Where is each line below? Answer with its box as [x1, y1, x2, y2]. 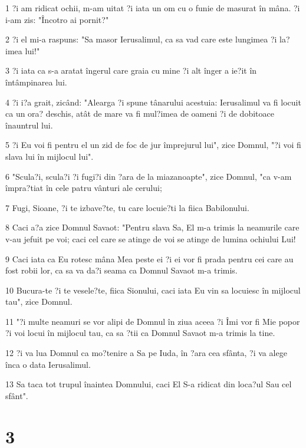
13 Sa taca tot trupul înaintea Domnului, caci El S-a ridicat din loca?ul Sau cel [5, 378, 292, 390]
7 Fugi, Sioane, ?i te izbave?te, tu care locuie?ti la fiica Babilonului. [5, 201, 249, 213]
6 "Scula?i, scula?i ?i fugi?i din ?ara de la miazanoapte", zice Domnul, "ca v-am [5, 170, 292, 182]
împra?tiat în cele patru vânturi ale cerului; [5, 182, 162, 194]
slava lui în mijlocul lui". [5, 150, 94, 162]
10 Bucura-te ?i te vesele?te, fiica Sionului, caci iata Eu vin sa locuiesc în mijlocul [5, 284, 301, 296]
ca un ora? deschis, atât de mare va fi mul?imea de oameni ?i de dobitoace [5, 107, 274, 120]
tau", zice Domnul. [5, 295, 73, 308]
